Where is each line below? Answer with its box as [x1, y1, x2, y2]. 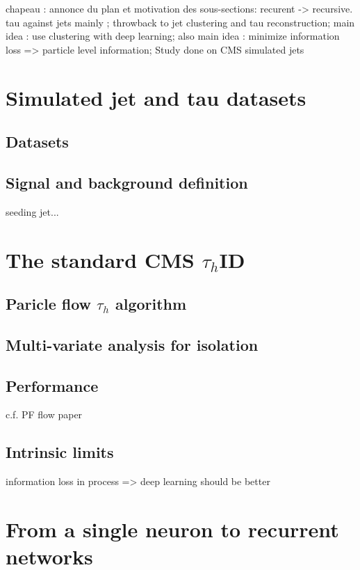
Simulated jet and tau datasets [6, 83, 306, 111]
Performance [6, 374, 99, 396]
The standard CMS [6, 245, 195, 274]
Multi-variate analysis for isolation [6, 333, 259, 355]
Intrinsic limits [6, 441, 114, 463]
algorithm [115, 293, 187, 315]
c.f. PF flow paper [6, 407, 83, 422]
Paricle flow [6, 293, 92, 315]
